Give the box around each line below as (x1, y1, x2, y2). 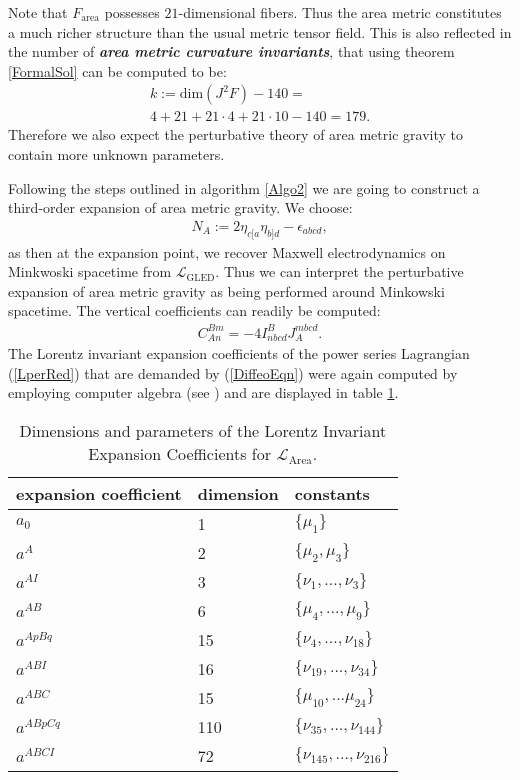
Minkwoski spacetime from (8, 261, 172, 282)
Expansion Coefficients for (88, 441, 271, 465)
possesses (104, 2, 160, 22)
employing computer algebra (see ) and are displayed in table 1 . (8, 382, 399, 403)
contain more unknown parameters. (8, 144, 225, 165)
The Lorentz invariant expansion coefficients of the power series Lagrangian (8, 343, 470, 363)
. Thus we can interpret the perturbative (215, 261, 464, 282)
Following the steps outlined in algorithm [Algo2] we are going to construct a (8, 177, 480, 198)
